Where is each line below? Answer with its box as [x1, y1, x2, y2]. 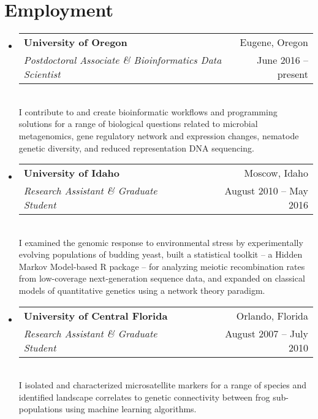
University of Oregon [23, 35, 127, 50]
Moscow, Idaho [244, 166, 308, 180]
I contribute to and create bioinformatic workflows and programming [18, 105, 278, 118]
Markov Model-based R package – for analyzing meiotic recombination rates [18, 259, 305, 272]
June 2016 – [257, 53, 308, 67]
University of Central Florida [23, 308, 168, 323]
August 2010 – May [224, 183, 308, 198]
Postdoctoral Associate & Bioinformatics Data [23, 53, 222, 67]
